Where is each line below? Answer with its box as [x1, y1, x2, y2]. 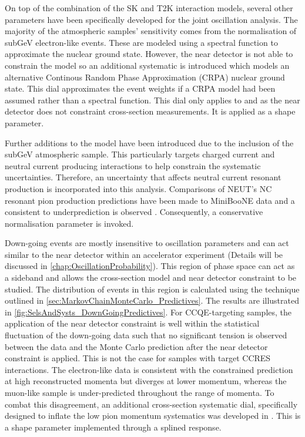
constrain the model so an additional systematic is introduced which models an [5, 59, 290, 71]
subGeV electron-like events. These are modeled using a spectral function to [5, 36, 278, 48]
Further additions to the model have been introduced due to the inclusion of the [5, 136, 294, 149]
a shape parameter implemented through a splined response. [5, 421, 222, 433]
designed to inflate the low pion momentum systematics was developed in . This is [5, 409, 301, 422]
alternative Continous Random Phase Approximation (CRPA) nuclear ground [5, 70, 285, 83]
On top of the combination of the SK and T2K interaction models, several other [5, 2, 293, 14]
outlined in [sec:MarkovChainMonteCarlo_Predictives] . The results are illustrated [5, 294, 299, 307]
